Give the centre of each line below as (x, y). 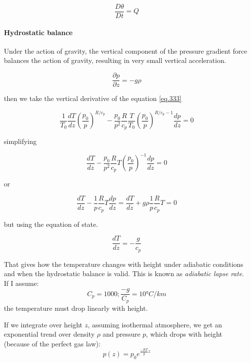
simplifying (20, 141)
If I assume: (21, 283)
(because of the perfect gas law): (52, 343)
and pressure (121, 334)
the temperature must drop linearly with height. (76, 308)
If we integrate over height (43, 324)
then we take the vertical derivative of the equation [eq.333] (93, 98)
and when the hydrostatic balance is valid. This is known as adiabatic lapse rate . (124, 273)
